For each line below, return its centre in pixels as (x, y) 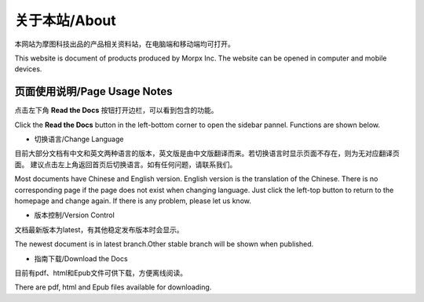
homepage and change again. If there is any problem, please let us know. (133, 201)
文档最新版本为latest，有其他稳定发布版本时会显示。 (99, 229)
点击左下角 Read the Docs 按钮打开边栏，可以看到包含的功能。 (116, 111)
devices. (28, 69)
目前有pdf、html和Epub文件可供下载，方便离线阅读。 (101, 273)
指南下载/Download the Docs (81, 258)
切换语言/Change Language (79, 139)
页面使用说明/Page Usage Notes (93, 91)
